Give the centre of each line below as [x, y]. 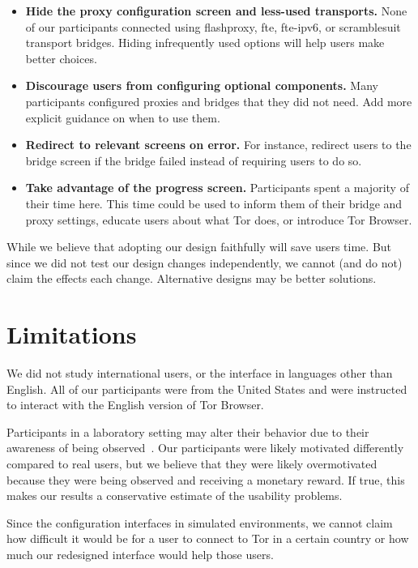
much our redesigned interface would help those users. [140, 554]
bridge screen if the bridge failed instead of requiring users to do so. [194, 160]
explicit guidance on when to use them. [123, 117]
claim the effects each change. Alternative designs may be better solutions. [192, 278]
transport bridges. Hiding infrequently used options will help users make [205, 43]
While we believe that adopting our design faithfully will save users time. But [199, 247]
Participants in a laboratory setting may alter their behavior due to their [188, 431]
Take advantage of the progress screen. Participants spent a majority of [217, 188]
